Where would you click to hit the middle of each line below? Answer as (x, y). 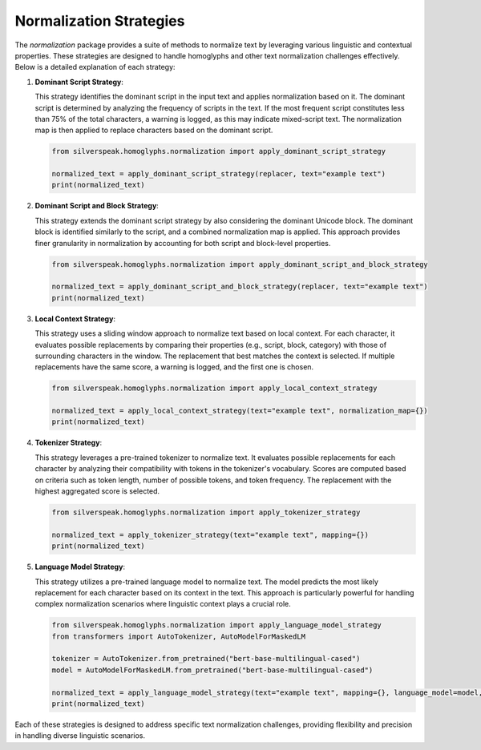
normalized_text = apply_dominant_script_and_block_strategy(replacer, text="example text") (240, 287)
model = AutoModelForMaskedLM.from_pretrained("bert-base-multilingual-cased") (212, 670)
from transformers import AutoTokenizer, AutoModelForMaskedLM (179, 636)
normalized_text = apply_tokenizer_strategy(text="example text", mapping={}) (210, 534)
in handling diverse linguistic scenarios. (80, 736)
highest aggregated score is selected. (97, 491)
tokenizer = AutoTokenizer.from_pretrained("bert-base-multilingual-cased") (206, 659)
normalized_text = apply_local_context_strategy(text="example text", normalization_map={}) (240, 411)
